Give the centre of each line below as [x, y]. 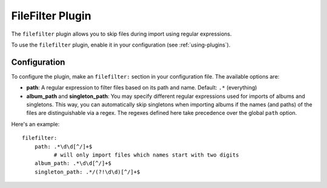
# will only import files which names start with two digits [146, 155]
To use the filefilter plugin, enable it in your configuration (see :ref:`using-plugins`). [121, 45]
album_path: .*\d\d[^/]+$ [73, 164]
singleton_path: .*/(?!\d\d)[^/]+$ [87, 172]
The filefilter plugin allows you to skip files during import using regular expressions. [122, 34]
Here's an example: [35, 124]
